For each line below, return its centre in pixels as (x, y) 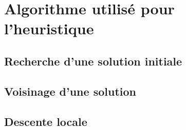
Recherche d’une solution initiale (93, 61)
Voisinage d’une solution (70, 91)
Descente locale (46, 121)
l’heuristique (49, 28)
